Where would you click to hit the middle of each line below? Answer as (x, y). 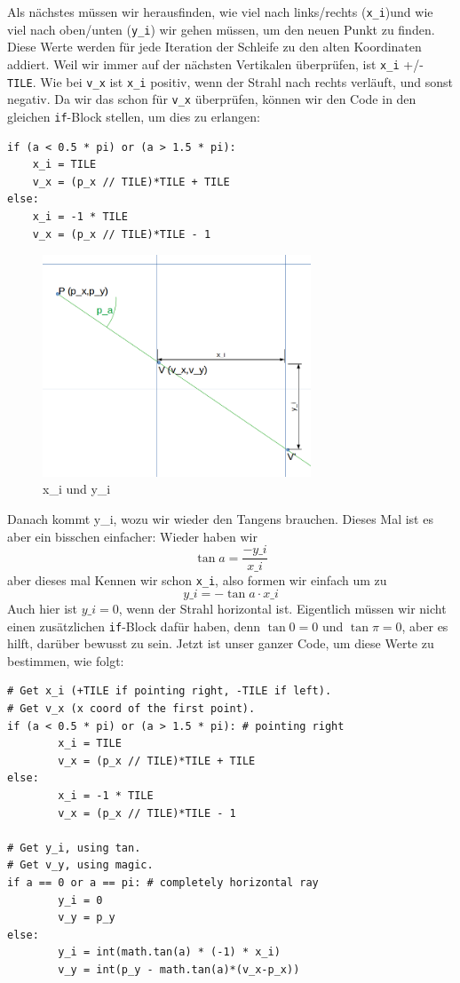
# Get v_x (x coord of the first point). (131, 708)
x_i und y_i (77, 489)
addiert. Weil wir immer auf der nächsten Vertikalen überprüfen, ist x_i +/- (215, 63)
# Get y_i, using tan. (74, 848)
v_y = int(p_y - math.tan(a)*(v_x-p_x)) (179, 969)
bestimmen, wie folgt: (66, 660)
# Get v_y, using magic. (80, 865)
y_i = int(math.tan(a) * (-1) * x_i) (169, 952)
